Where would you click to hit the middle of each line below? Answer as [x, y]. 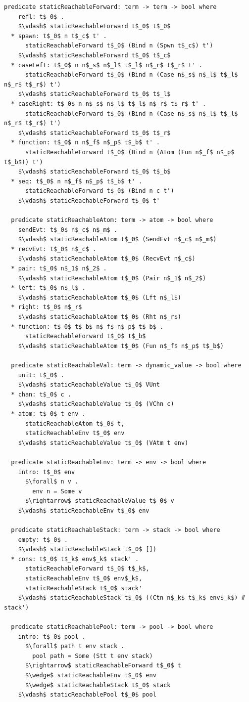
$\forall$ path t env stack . [75, 646]
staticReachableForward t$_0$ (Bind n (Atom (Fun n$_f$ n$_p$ [130, 152]
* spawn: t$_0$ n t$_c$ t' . [59, 36]
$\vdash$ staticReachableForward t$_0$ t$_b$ [94, 172]
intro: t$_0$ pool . [52, 636]
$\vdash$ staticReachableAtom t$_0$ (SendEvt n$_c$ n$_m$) [117, 240]
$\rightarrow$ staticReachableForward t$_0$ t [103, 666]
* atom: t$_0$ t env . [48, 414]
